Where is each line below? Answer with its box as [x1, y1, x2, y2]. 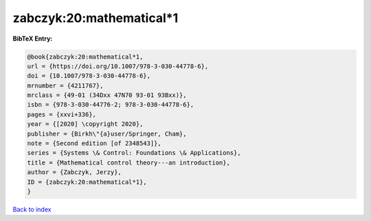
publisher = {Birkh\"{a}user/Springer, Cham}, [27, 129, 187, 138]
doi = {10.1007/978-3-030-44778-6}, [27, 72, 151, 80]
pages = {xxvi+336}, [27, 110, 96, 118]
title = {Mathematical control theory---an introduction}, [27, 158, 230, 167]
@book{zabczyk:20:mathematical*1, [27, 52, 144, 61]
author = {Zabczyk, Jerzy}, [27, 169, 122, 176]
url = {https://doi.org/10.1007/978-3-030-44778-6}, [27, 62, 209, 70]
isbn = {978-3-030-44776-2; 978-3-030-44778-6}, [27, 101, 194, 109]
